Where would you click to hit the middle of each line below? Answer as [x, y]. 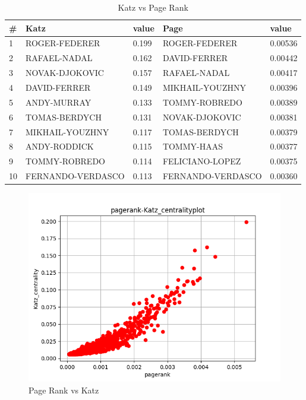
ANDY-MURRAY [59, 102]
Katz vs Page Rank [153, 7]
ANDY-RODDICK [60, 146]
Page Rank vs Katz [64, 390]
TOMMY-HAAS [193, 146]
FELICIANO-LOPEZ [202, 161]
